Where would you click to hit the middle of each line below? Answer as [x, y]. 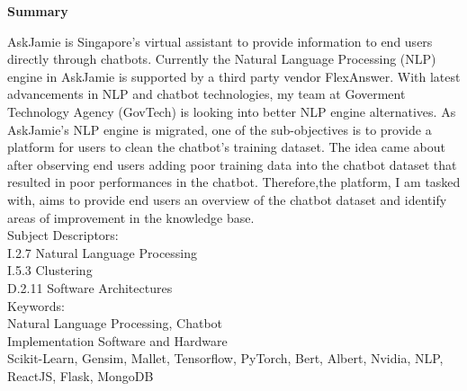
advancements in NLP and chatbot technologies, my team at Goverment [207, 94]
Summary [38, 11]
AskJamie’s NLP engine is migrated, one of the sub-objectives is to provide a [220, 129]
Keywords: [36, 305]
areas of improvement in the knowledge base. [131, 217]
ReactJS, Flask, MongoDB [81, 375]
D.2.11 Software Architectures [90, 287]
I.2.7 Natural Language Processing [103, 252]
